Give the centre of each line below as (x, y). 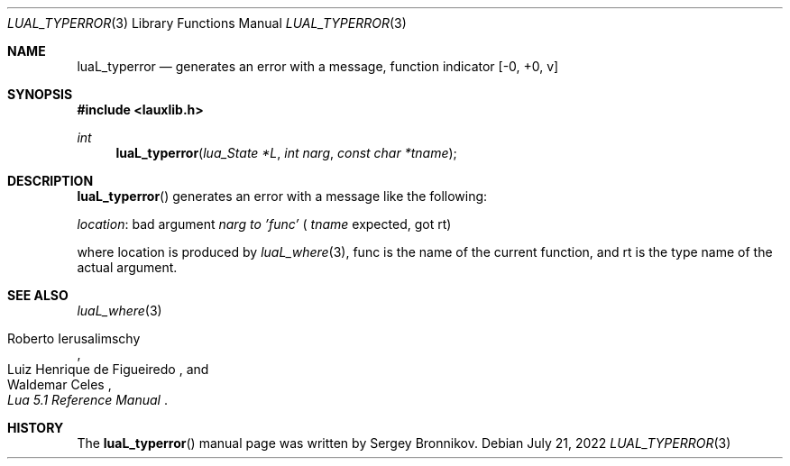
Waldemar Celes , (60, 384)
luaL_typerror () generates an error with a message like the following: (282, 196)
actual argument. (127, 267)
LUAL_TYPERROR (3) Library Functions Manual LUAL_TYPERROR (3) (207, 23)
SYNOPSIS (40, 94)
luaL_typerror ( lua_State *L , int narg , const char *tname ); (286, 153)
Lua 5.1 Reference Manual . (87, 400)
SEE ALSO (38, 295)
